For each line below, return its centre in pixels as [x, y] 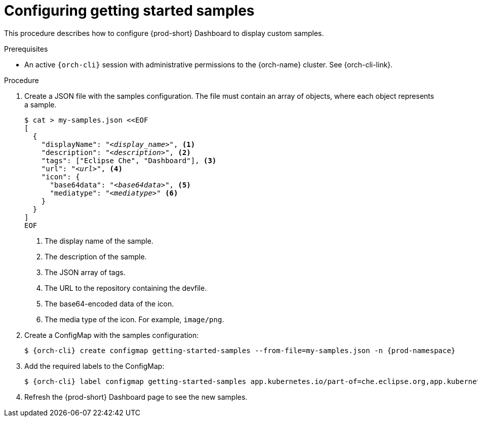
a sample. [41, 104]
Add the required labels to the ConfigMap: [94, 366]
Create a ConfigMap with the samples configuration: [112, 335]
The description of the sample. [96, 256]
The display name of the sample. [99, 241]
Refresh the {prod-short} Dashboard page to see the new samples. [136, 397]
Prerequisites [26, 49]
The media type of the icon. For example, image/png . [134, 319]
